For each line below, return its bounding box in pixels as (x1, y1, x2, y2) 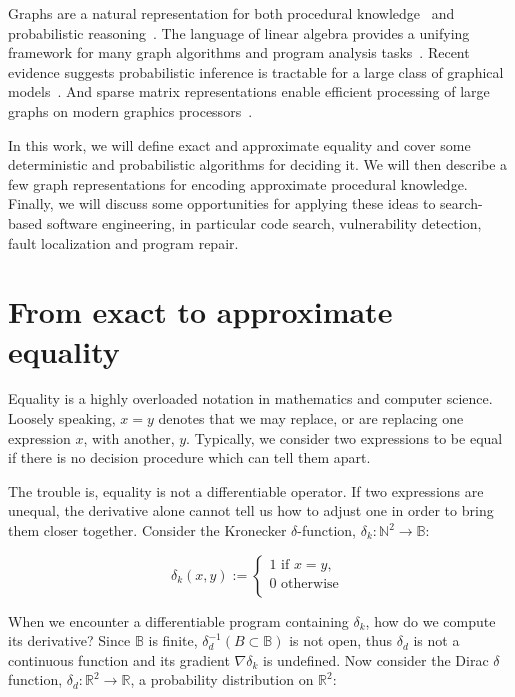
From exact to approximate (8, 291, 393, 332)
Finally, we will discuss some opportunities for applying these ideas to (8, 193, 436, 214)
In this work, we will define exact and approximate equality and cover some (8, 134, 471, 155)
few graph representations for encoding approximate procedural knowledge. (8, 173, 468, 194)
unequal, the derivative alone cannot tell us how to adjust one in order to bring (8, 500, 494, 521)
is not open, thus (289, 630, 393, 651)
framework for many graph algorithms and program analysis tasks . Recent (8, 42, 470, 63)
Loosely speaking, (8, 408, 116, 429)
